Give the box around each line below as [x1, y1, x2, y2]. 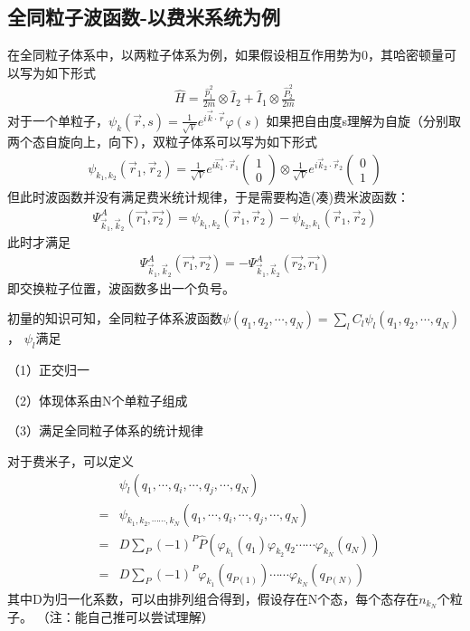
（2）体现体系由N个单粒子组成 [7, 390, 188, 409]
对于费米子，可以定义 [7, 451, 134, 470]
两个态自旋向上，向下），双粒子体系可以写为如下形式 [7, 132, 317, 151]
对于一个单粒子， [7, 110, 108, 129]
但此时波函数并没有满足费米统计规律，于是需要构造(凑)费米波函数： [7, 187, 409, 206]
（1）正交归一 [7, 360, 89, 379]
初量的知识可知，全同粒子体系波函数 [7, 309, 222, 328]
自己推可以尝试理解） [87, 607, 214, 626]
